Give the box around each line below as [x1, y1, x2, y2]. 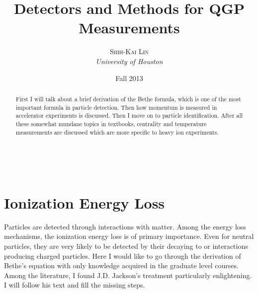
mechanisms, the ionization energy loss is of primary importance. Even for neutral [4, 231, 254, 241]
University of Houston [95, 56, 163, 66]
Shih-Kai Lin [110, 46, 149, 57]
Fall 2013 [115, 73, 143, 83]
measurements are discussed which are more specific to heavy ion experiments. [15, 128, 219, 136]
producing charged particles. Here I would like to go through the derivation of [4, 250, 241, 261]
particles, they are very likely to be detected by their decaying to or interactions [4, 241, 248, 251]
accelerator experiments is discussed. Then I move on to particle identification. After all [15, 111, 243, 120]
